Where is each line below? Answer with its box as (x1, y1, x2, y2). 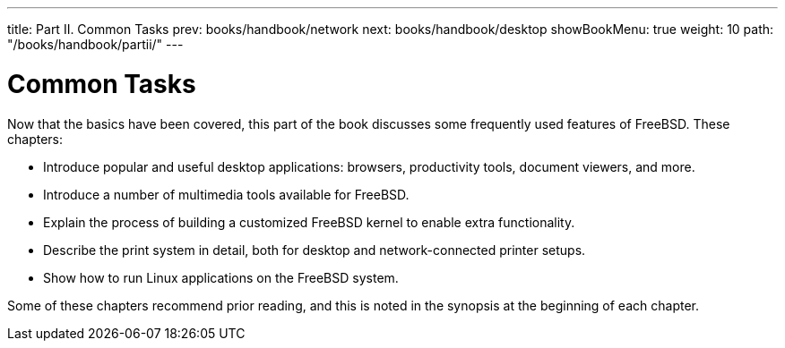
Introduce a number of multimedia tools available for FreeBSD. (43, 186, 410, 202)
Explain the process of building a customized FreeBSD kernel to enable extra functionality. (43, 214, 575, 230)
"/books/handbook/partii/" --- (7, 37, 184, 52)
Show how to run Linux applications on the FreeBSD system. (43, 269, 399, 285)
